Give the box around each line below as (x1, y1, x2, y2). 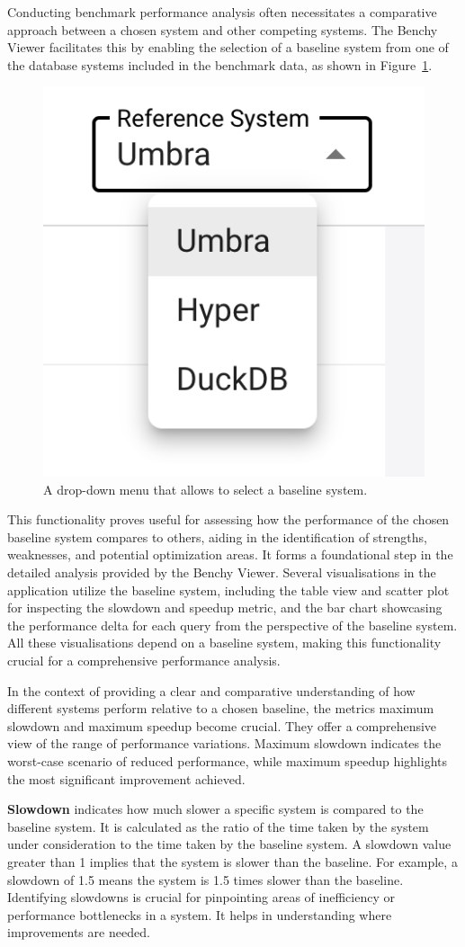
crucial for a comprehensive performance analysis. (7, 651, 281, 670)
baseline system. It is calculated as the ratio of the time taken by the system (7, 817, 429, 835)
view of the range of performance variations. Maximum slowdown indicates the (7, 734, 442, 753)
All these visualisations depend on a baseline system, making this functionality (7, 633, 442, 652)
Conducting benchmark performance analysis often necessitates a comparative (7, 3, 437, 21)
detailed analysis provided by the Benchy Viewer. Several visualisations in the (7, 563, 436, 582)
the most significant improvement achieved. (7, 769, 246, 788)
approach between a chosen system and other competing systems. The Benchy (7, 20, 438, 39)
